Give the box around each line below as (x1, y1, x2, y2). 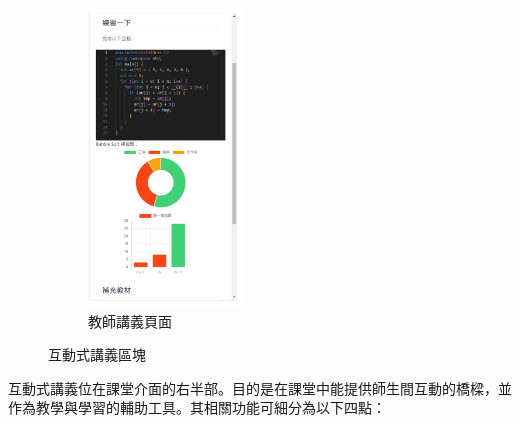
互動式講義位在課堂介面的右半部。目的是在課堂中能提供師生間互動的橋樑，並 (8, 377, 512, 398)
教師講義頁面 (88, 310, 172, 331)
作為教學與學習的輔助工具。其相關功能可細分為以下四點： (8, 397, 386, 418)
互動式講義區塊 (48, 344, 146, 365)
